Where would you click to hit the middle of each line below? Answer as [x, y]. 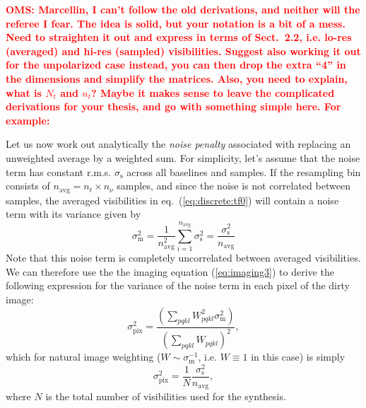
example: [28, 120]
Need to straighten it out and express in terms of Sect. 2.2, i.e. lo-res [179, 37]
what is [24, 92]
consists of [28, 186]
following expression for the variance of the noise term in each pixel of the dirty [178, 285]
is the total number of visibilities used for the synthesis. [166, 396]
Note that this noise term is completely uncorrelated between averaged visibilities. [183, 258]
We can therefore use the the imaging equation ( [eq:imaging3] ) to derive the [170, 271]
